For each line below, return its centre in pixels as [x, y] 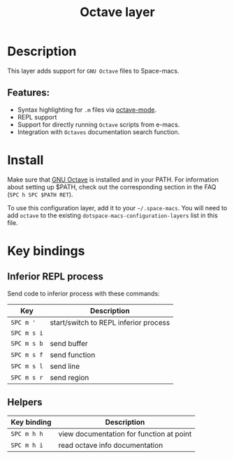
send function [73, 355]
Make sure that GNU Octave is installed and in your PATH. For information [113, 180]
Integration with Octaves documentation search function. [98, 132]
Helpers [25, 402]
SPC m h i [27, 445]
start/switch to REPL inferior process [110, 322]
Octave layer [117, 12]
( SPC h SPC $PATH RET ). [40, 194]
